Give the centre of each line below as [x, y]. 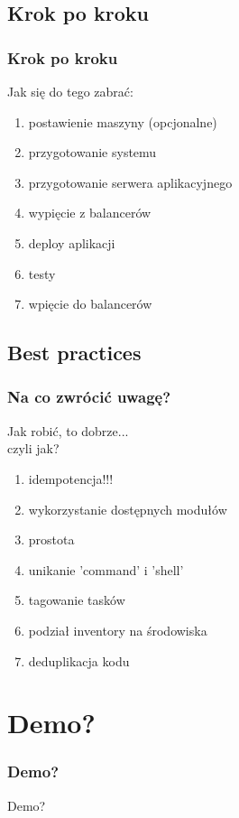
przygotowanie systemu [92, 152]
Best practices [74, 353]
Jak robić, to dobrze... [68, 430]
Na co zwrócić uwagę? [89, 397]
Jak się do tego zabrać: [70, 91]
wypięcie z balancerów [90, 213]
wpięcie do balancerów [90, 304]
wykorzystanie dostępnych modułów [128, 509]
